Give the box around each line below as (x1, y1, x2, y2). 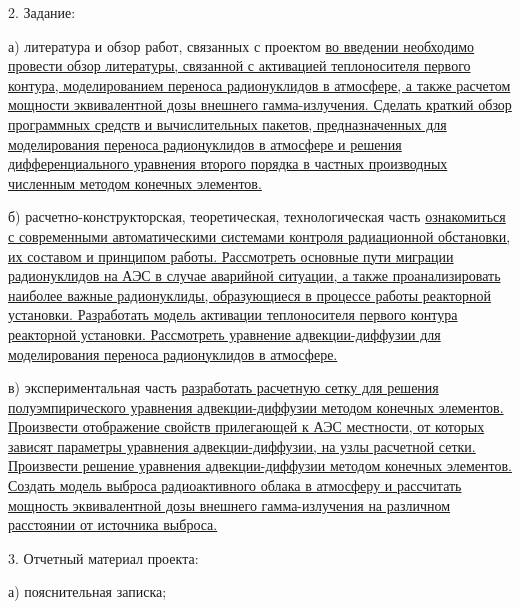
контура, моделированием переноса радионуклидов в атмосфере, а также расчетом (8, 74, 511, 95)
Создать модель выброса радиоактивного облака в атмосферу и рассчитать (8, 475, 462, 496)
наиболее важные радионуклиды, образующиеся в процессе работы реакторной (8, 284, 491, 305)
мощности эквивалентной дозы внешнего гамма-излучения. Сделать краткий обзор (8, 94, 512, 115)
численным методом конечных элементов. (8, 172, 262, 193)
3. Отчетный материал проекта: (8, 547, 199, 568)
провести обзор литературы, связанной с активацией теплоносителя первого (8, 55, 471, 76)
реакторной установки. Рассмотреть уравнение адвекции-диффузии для (8, 323, 441, 344)
